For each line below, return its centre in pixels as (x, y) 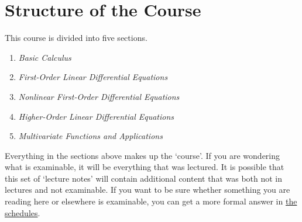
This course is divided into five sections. (76, 38)
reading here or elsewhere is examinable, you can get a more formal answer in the (151, 201)
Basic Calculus (45, 57)
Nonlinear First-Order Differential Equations (99, 96)
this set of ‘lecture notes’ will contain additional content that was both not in (144, 178)
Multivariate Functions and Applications (90, 136)
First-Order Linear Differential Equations (93, 77)
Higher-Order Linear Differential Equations (96, 116)
